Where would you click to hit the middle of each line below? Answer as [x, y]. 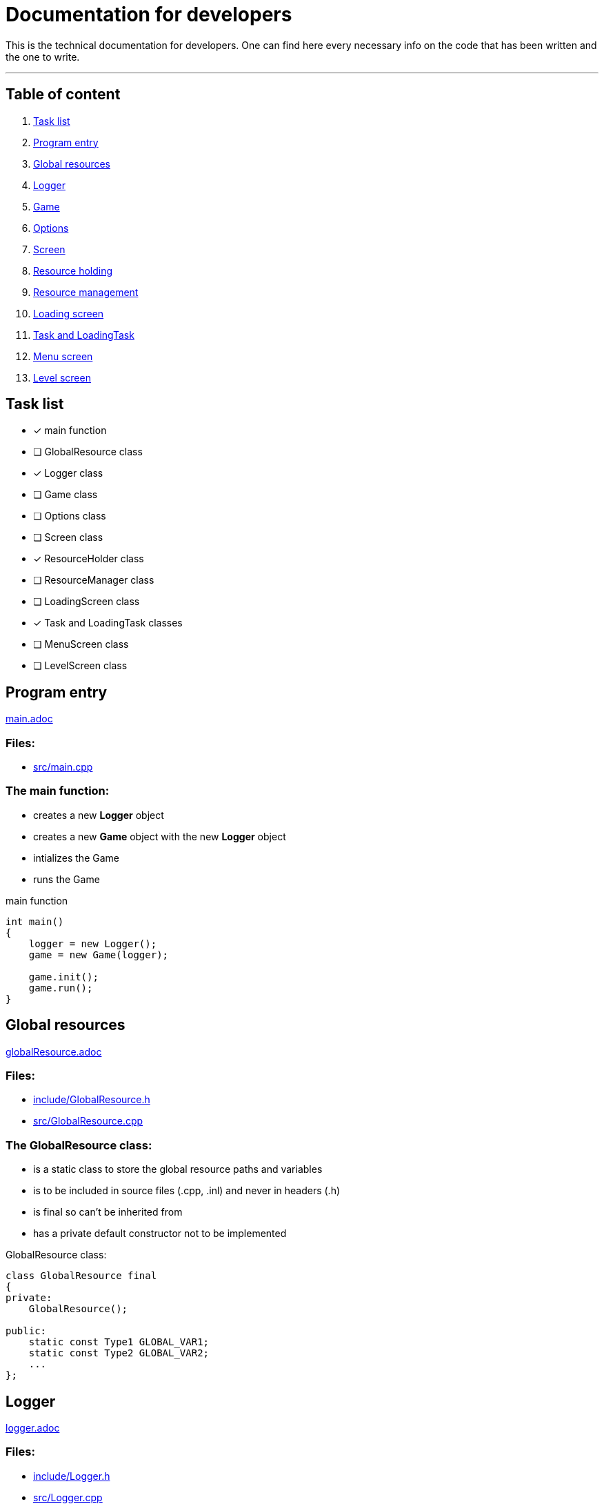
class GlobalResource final [81, 1276]
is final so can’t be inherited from [108, 1212]
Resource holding [73, 270]
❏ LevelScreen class [80, 666]
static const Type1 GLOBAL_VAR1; [119, 1342]
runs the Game [67, 879]
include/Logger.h [72, 1476]
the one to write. [43, 57]
